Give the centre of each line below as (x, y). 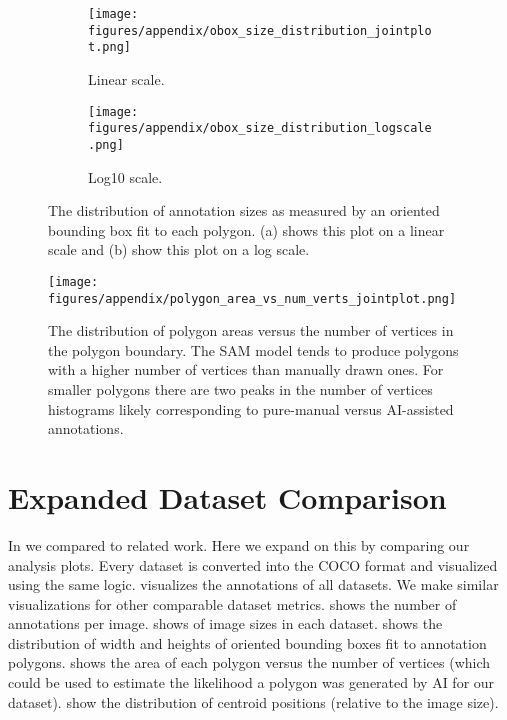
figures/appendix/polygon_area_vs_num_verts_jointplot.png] (252, 298)
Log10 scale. (125, 176)
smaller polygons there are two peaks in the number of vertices (240, 389)
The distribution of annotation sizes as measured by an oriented (244, 210)
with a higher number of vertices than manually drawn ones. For (246, 369)
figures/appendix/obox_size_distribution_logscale (260, 128)
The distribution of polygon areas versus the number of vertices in (251, 330)
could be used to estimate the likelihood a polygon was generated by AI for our (251, 682)
